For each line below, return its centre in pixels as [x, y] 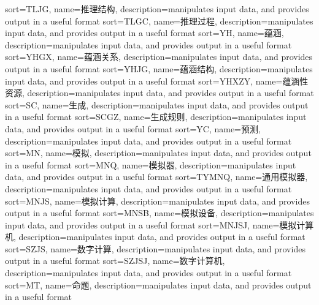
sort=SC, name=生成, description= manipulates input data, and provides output [157, 104]
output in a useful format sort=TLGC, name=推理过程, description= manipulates [159, 21]
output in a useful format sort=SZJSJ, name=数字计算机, [115, 261]
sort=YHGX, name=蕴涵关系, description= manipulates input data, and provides [159, 57]
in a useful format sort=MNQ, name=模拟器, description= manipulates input [151, 164]
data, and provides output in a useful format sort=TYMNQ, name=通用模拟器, [156, 177]
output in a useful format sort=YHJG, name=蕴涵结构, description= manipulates [159, 68]
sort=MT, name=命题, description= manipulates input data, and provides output [158, 284]
